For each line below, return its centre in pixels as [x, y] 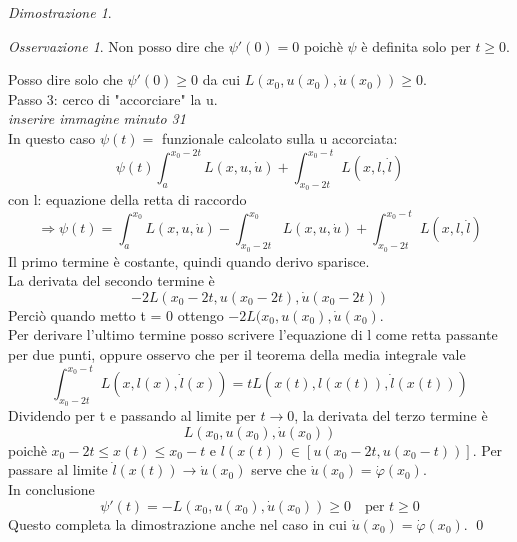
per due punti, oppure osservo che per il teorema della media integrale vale [237, 353]
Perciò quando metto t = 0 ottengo [116, 314]
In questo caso [52, 137]
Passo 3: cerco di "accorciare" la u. [113, 98]
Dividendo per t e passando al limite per [132, 415]
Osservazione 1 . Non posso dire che [116, 45]
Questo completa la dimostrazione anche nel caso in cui [177, 523]
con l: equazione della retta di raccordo [127, 199]
